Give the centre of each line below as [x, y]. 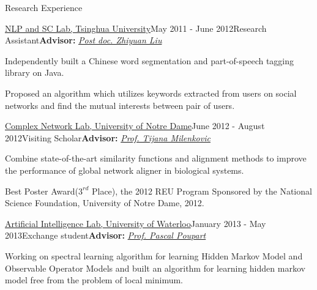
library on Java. [35, 72]
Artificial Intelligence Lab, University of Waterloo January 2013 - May [136, 223]
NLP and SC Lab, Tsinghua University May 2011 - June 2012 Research [136, 28]
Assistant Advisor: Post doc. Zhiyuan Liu [84, 40]
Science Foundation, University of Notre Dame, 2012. [105, 203]
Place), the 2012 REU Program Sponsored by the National [202, 191]
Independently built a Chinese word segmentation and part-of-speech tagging [150, 60]
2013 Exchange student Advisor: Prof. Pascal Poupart [106, 235]
